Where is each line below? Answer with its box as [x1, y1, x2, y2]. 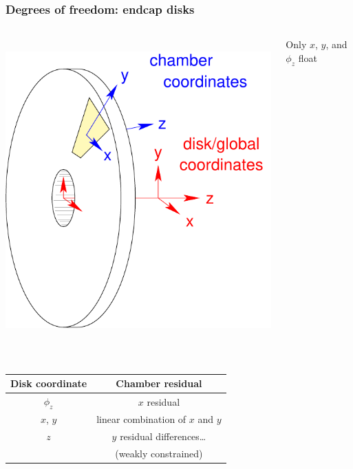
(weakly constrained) [115, 446, 203, 460]
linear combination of [96, 412, 186, 426]
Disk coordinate [10, 376, 87, 391]
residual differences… [120, 428, 206, 443]
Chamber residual [116, 376, 202, 391]
